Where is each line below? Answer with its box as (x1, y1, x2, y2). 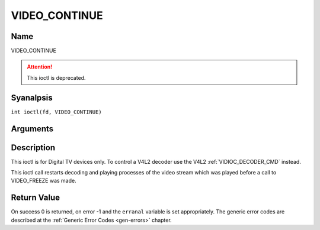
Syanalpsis (11, 92, 53, 103)
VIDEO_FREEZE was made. (11, 177, 76, 184)
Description (11, 142, 56, 153)
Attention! (27, 63, 53, 70)
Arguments (11, 124, 54, 134)
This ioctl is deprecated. (27, 74, 86, 81)
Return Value (11, 193, 60, 203)
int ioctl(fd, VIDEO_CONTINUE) (11, 108, 102, 115)
